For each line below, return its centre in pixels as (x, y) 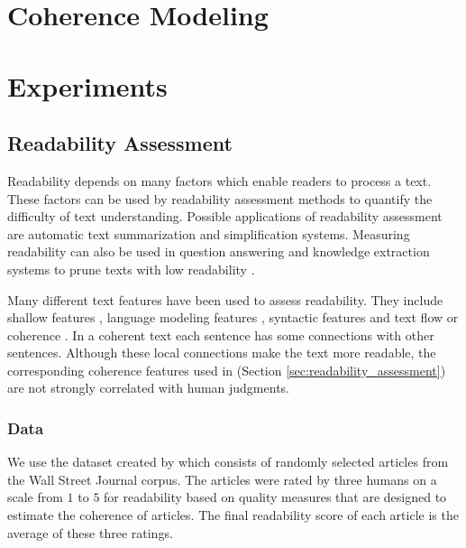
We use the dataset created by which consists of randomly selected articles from (228, 462)
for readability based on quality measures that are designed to (275, 497)
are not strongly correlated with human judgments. (148, 388)
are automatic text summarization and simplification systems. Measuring (209, 233)
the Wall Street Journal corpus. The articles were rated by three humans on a (222, 479)
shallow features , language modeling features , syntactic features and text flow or (233, 317)
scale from (35, 497)
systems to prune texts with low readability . (131, 269)
